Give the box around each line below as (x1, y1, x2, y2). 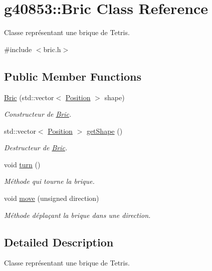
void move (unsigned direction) (4, 193, 99, 203)
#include (4, 44, 32, 54)
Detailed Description (4, 234, 114, 249)
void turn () (4, 159, 41, 169)
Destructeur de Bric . (4, 142, 68, 153)
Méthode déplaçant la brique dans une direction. (4, 209, 151, 220)
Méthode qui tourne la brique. (4, 176, 95, 186)
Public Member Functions (4, 68, 141, 84)
